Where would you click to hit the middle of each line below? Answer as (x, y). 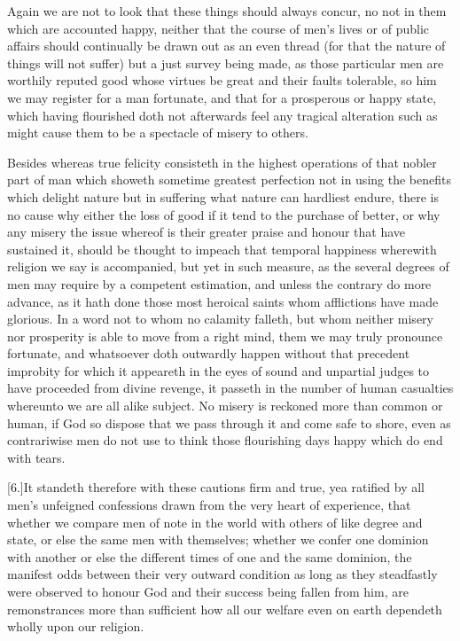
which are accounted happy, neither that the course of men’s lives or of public (218, 28)
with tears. (36, 457)
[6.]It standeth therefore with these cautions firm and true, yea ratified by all (216, 487)
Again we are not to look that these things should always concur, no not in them (227, 11)
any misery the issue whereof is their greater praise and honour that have (207, 232)
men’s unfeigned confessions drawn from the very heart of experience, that (209, 505)
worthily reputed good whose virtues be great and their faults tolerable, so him (222, 80)
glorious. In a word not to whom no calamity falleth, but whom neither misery (220, 319)
